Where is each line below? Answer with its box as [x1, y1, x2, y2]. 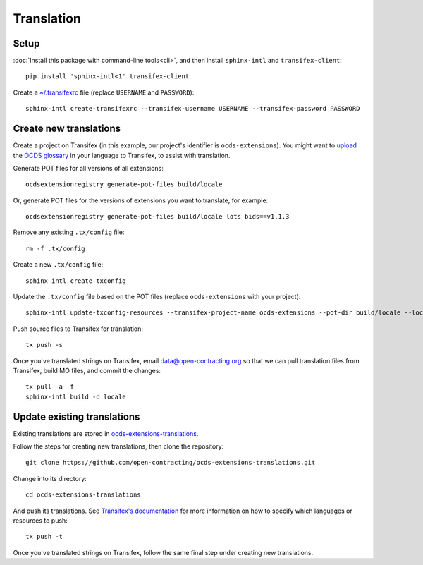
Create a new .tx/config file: [13, 260, 104, 269]
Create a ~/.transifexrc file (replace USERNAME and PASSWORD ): [13, 88, 195, 97]
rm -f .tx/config [25, 244, 85, 253]
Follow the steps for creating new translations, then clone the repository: [13, 442, 224, 451]
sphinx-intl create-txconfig [25, 277, 126, 285]
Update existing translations [13, 411, 140, 423]
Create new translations [13, 123, 121, 135]
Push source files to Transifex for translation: [13, 324, 144, 333]
